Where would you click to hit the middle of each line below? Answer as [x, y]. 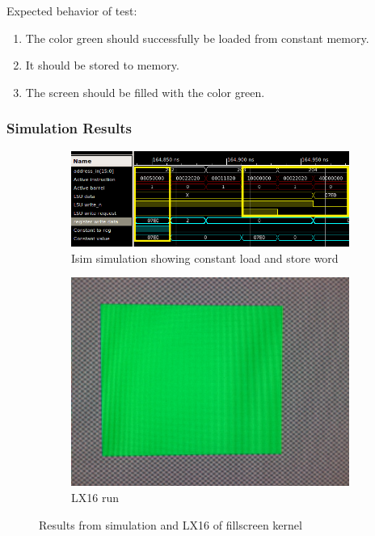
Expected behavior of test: [72, 11]
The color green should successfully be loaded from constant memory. [197, 38]
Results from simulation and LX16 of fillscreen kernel [171, 524]
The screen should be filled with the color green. [145, 92]
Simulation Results [69, 128]
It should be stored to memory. [102, 65]
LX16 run [95, 498]
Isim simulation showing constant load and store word [205, 257]
